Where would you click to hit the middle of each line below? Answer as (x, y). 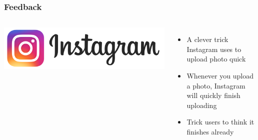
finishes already (210, 131)
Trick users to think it (220, 122)
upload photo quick (216, 59)
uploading (202, 105)
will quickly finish (213, 95)
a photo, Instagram (216, 85)
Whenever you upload (220, 75)
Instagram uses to (214, 49)
